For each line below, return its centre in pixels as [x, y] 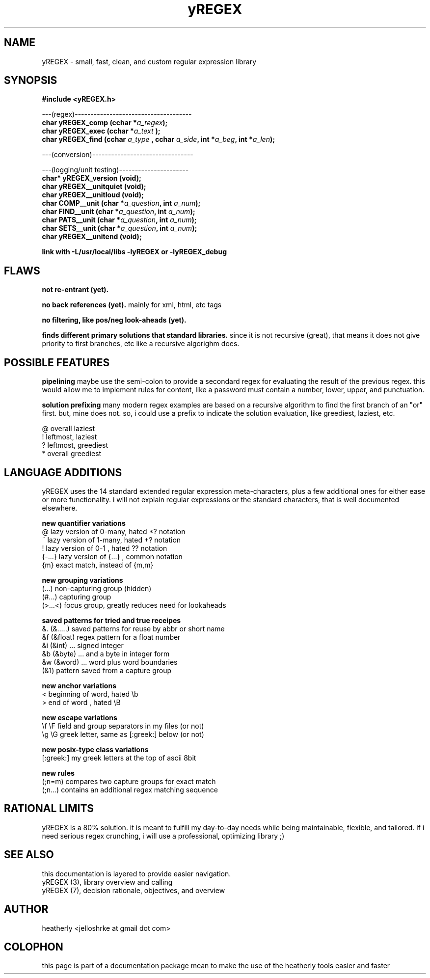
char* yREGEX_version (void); [92, 178]
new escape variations [80, 717]
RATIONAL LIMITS [49, 809]
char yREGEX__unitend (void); [92, 237]
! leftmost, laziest [69, 437]
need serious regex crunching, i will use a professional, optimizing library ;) [163, 836]
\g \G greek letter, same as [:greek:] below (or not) [123, 734]
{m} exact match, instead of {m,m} [98, 565]
